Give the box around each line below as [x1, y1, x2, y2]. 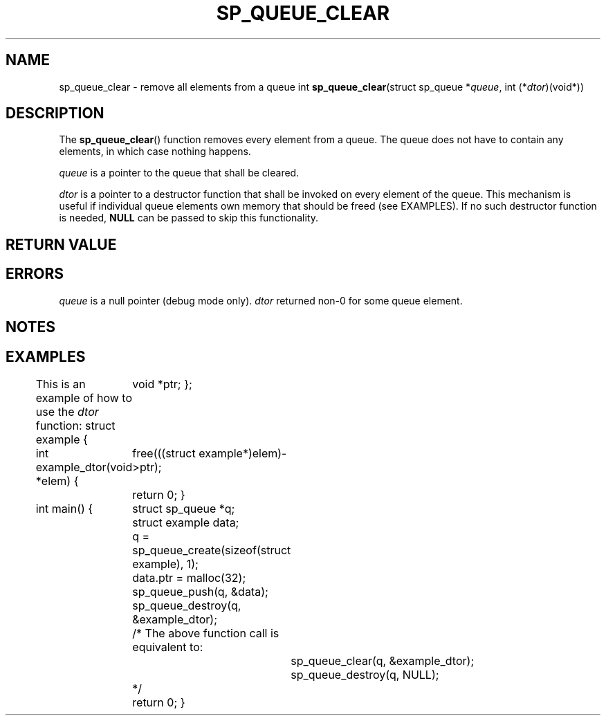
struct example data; [132, 515, 239, 529]
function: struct [35, 418, 116, 432]
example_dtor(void [35, 459, 133, 474]
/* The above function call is [132, 626, 279, 640]
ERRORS [6, 265, 64, 283]
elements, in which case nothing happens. [59, 145, 251, 158]
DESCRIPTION [6, 104, 104, 122]
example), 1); [132, 556, 199, 571]
